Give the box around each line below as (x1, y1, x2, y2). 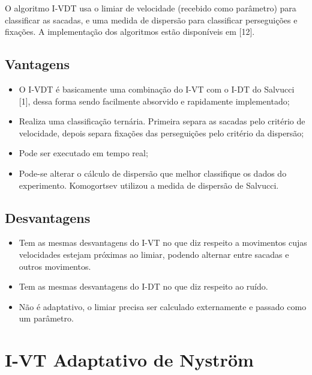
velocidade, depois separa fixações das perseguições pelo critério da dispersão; (19, 126, 304, 139)
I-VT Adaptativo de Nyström (5, 347, 254, 372)
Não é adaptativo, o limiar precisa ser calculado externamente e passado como (19, 300, 307, 312)
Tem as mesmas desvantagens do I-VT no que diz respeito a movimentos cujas (19, 236, 307, 249)
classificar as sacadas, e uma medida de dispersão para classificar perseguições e (5, 13, 298, 26)
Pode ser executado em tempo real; (19, 147, 148, 159)
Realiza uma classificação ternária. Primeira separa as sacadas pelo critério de (19, 115, 305, 127)
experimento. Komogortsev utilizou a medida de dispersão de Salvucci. (19, 178, 279, 191)
